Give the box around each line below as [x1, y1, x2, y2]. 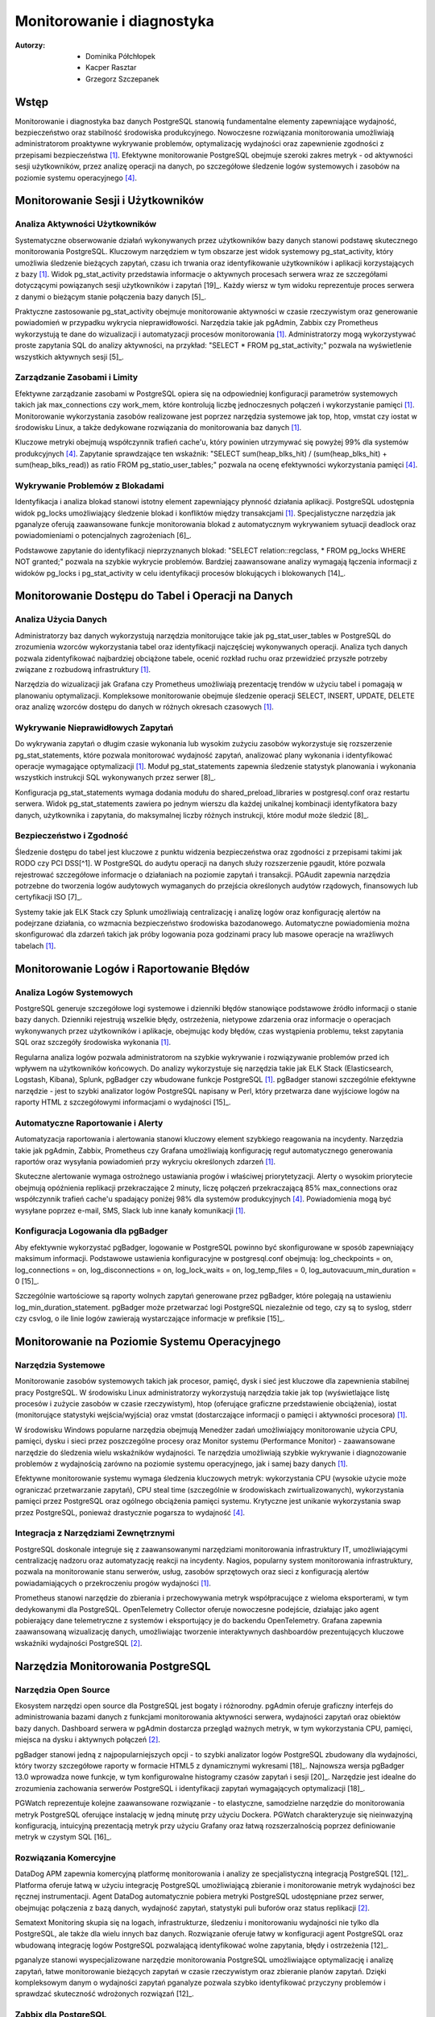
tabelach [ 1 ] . [14, 941, 56, 950]
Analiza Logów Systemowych [14, 987, 134, 998]
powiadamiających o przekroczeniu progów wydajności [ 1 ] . [14, 1578, 211, 1588]
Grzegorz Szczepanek [85, 73, 160, 84]
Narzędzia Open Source [14, 1684, 110, 1695]
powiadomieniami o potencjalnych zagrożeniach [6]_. [14, 531, 193, 541]
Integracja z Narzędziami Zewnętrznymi [14, 1527, 175, 1539]
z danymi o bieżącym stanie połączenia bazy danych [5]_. [14, 291, 207, 302]
